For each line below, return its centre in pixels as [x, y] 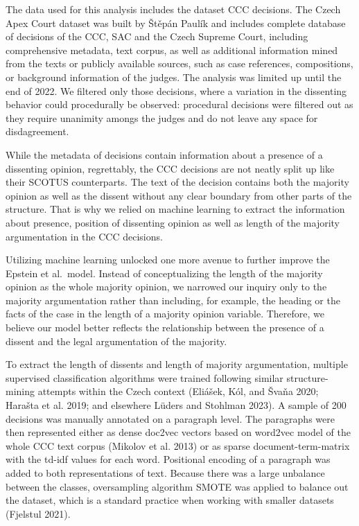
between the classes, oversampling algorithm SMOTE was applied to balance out [177, 486]
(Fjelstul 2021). [38, 513]
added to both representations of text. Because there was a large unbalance [165, 473]
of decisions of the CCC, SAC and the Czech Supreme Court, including [157, 36]
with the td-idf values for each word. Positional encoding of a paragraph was [168, 459]
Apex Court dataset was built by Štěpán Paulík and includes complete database [176, 23]
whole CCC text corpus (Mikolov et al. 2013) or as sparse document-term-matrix [178, 445]
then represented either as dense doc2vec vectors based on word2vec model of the [178, 432]
